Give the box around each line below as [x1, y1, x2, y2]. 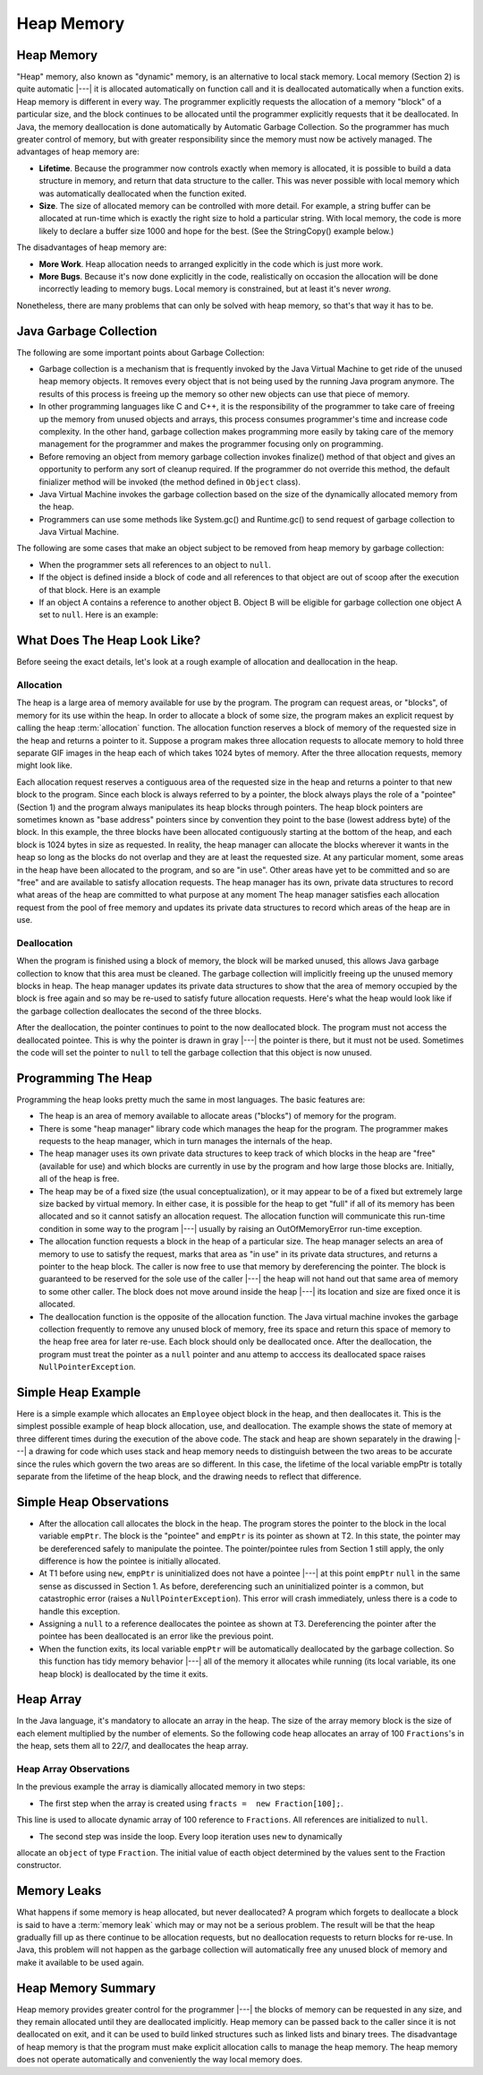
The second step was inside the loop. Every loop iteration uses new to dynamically [38, 1830, 343, 1841]
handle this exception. [38, 1606, 121, 1616]
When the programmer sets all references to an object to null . [38, 559, 272, 570]
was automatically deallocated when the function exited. [38, 188, 247, 199]
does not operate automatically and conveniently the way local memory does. [16, 2054, 303, 2065]
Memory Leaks [16, 1883, 102, 1898]
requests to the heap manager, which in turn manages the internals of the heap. [38, 1136, 333, 1147]
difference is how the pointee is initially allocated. [38, 1555, 221, 1567]
